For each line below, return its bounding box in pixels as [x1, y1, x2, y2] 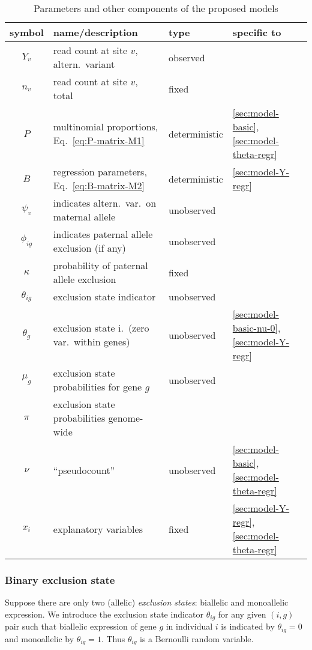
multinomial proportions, [53, 120, 158, 133]
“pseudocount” [53, 463, 115, 477]
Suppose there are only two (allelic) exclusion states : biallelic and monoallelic [5, 596, 289, 609]
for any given [218, 607, 266, 620]
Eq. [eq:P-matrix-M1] [53, 133, 145, 147]
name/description [53, 25, 138, 39]
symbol [10, 25, 44, 39]
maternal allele [53, 210, 115, 223]
